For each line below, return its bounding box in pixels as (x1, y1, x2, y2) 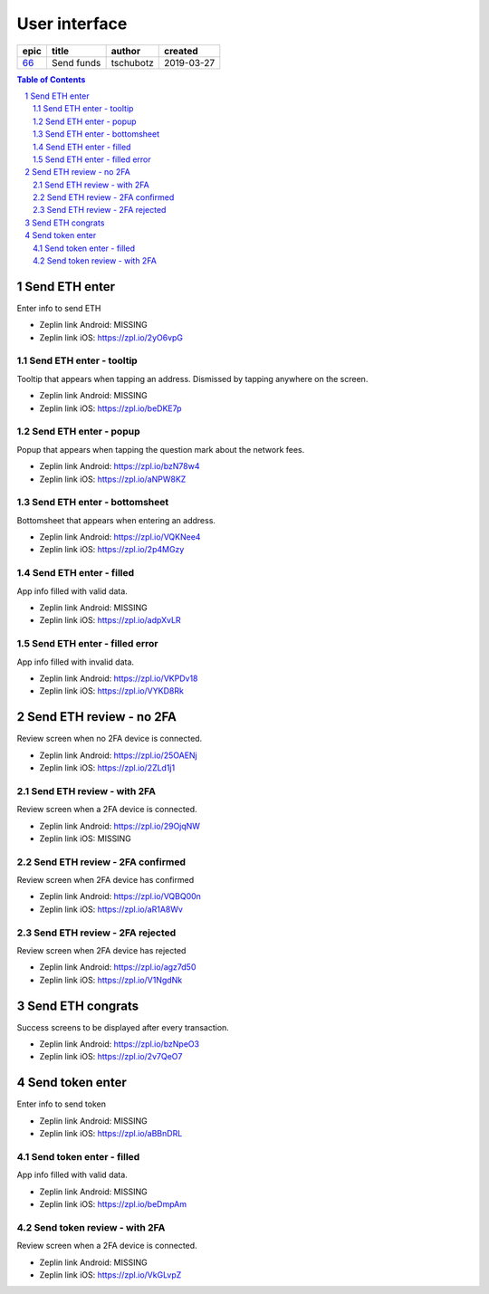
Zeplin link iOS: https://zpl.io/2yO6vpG (39, 331, 184, 343)
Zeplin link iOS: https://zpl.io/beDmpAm (39, 1199, 187, 1210)
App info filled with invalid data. (16, 657, 135, 667)
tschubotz (110, 56, 154, 69)
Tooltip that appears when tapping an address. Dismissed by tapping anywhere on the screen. (16, 373, 369, 384)
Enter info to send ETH (16, 302, 101, 313)
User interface (16, 14, 128, 34)
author (110, 44, 140, 57)
